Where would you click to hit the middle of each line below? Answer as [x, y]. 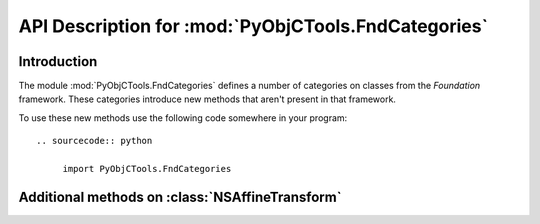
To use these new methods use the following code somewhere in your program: [183, 117]
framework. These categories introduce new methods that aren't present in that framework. [207, 99]
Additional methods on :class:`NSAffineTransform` [180, 196]
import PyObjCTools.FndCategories [147, 169]
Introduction [58, 61]
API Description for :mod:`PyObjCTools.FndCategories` [253, 26]
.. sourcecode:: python [94, 141]
